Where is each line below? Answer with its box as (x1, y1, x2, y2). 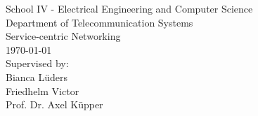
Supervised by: (6, 56, 69, 71)
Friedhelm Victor (6, 83, 79, 98)
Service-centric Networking (6, 29, 121, 43)
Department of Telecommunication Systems (6, 15, 193, 29)
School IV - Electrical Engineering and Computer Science (6, 1, 253, 15)
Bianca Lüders (6, 69, 68, 84)
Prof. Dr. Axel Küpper (6, 97, 103, 112)
